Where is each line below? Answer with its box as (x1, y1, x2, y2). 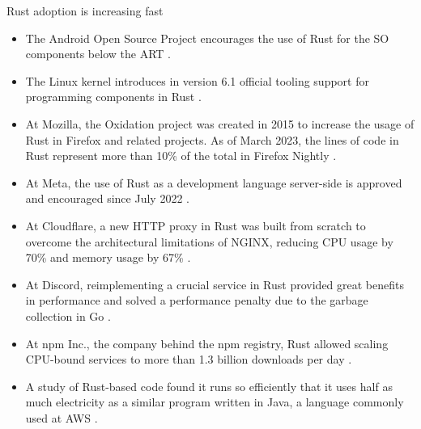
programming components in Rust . (25, 88, 202, 105)
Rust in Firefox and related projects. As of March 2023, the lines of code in (25, 131, 399, 148)
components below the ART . (25, 45, 171, 62)
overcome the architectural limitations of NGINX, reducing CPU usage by (25, 233, 393, 250)
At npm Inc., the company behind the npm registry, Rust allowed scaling (25, 334, 389, 351)
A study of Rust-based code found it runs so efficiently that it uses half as (25, 377, 393, 394)
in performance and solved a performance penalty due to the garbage (25, 292, 368, 309)
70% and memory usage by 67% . (25, 249, 191, 266)
